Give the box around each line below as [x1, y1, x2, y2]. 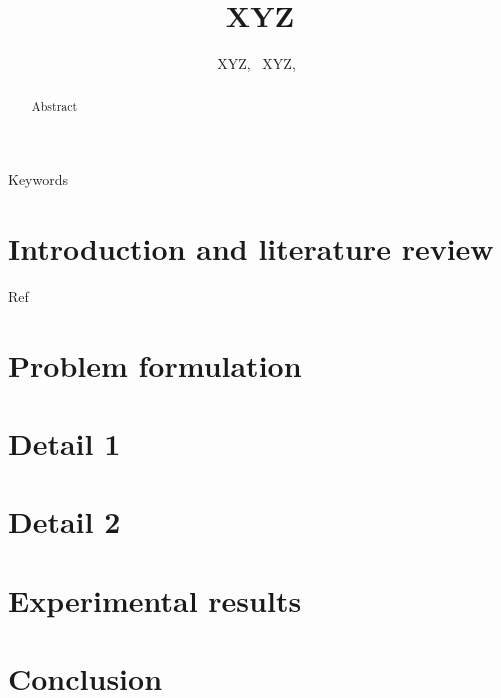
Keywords [8, 169, 69, 190]
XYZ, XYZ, [217, 53, 296, 74]
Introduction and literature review [8, 227, 494, 268]
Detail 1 [8, 423, 121, 464]
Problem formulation [8, 344, 302, 385]
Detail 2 [8, 501, 121, 542]
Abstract [31, 97, 78, 114]
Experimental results [8, 579, 302, 620]
